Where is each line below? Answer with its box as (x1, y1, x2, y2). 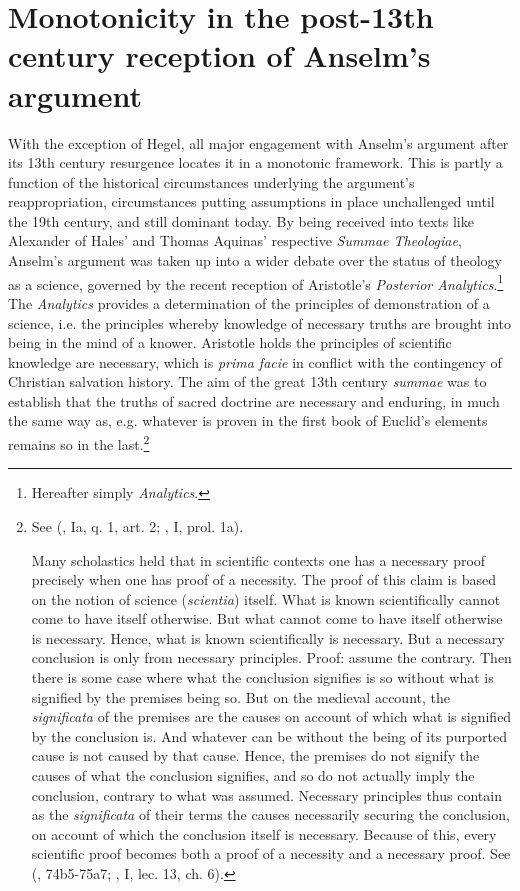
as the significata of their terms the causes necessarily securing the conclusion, (31, 804, 510, 825)
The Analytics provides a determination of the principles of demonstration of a (8, 292, 490, 313)
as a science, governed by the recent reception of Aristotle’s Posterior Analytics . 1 (8, 270, 504, 294)
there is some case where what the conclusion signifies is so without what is (31, 667, 494, 688)
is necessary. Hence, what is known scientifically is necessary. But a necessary (31, 627, 505, 648)
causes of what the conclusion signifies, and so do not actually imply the (31, 765, 475, 786)
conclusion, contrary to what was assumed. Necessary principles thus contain (31, 784, 502, 805)
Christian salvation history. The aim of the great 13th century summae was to (8, 371, 487, 392)
